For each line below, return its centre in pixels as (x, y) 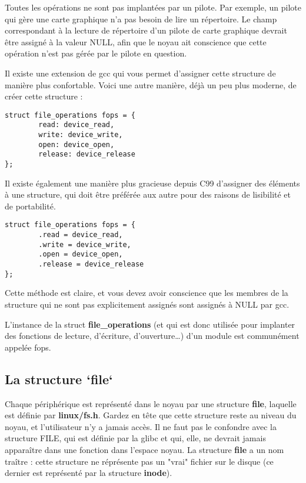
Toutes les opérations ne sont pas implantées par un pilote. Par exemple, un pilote (153, 7)
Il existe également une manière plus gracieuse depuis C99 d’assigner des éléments (152, 183)
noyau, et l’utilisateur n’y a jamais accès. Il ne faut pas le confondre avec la (141, 426)
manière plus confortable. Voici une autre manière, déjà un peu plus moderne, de (151, 84)
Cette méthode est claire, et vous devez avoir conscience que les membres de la (147, 293)
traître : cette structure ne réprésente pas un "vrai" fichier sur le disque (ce (139, 461)
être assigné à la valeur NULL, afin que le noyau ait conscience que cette (136, 41)
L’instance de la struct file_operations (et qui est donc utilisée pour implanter (150, 324)
